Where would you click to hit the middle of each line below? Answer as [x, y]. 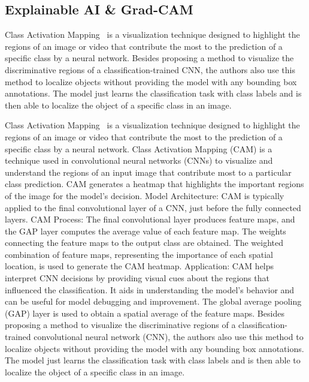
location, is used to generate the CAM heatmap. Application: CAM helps [140, 266]
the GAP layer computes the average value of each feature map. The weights [146, 231]
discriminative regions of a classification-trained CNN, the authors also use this [150, 69]
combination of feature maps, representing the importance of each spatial [139, 254]
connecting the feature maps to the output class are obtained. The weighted [144, 243]
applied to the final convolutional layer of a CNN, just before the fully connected [153, 207]
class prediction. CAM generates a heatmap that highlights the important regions [154, 184]
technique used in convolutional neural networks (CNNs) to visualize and [139, 160]
